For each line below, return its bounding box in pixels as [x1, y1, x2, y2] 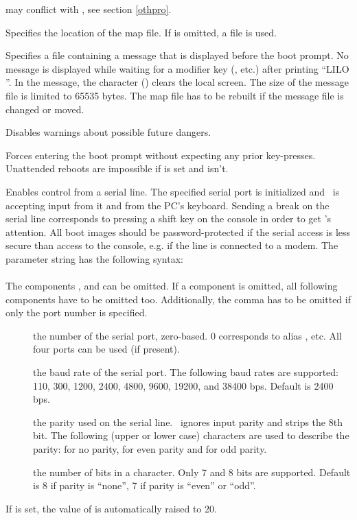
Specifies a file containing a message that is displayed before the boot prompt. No [5, 48, 349, 62]
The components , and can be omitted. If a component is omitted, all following [5, 279, 338, 293]
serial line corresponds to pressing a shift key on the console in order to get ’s [5, 211, 332, 226]
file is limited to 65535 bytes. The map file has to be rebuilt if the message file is [5, 88, 344, 102]
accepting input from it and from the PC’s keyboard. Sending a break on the [5, 198, 330, 212]
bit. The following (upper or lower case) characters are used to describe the [33, 428, 349, 442]
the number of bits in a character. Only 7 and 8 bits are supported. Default [33, 464, 351, 479]
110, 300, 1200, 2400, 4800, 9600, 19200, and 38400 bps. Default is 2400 [33, 378, 334, 392]
